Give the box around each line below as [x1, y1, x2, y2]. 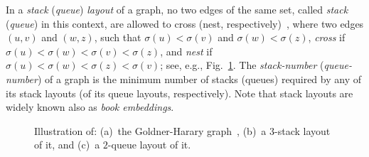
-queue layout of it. [107, 137, 191, 152]
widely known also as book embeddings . [6, 99, 174, 114]
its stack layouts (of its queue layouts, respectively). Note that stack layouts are [6, 85, 353, 100]
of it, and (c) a [34, 137, 100, 152]
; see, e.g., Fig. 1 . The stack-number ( [160, 58, 324, 72]
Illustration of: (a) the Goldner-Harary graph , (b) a [34, 123, 267, 138]
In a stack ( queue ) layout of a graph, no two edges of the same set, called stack [6, 2, 348, 16]
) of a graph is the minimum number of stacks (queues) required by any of [37, 71, 361, 86]
